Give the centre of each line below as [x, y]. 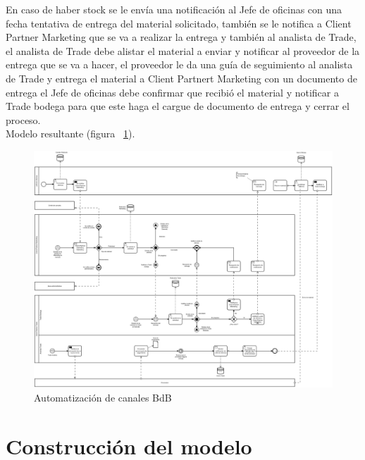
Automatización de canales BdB [103, 397]
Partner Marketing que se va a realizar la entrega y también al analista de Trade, [181, 37]
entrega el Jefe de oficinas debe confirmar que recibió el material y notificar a [172, 92]
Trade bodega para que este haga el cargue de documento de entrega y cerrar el [178, 106]
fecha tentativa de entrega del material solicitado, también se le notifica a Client [179, 23]
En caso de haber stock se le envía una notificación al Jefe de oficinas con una [174, 9]
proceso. [23, 119]
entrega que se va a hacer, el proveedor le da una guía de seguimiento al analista [179, 64]
